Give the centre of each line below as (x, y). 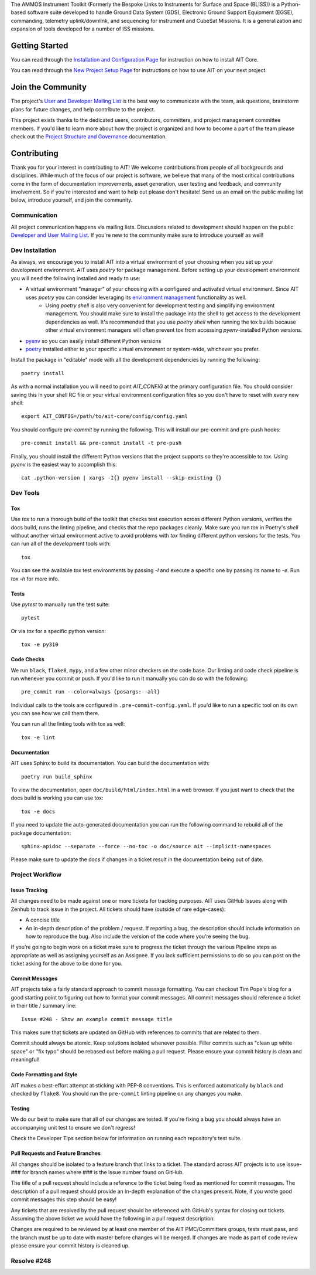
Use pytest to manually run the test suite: (60, 604)
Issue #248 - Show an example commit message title (97, 1019)
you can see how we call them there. (55, 713)
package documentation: (41, 833)
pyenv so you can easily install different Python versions (93, 341)
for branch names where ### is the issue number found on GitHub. (103, 1172)
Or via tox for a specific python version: (59, 631)
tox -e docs (38, 811)
